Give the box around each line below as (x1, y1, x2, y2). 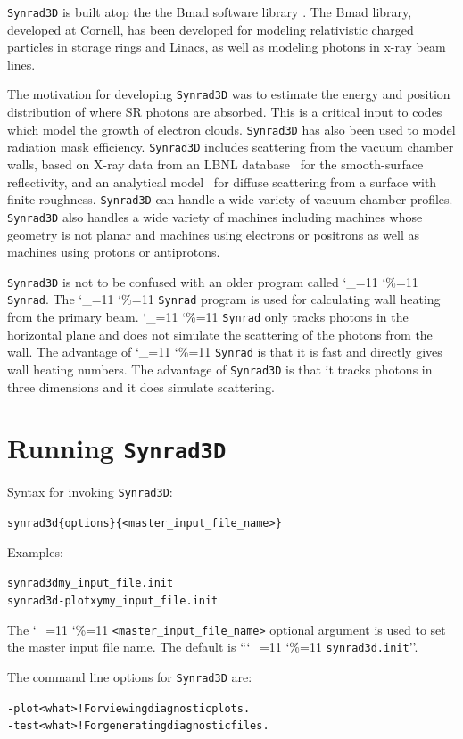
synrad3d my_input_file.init (7, 577, 174, 590)
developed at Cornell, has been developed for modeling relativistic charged (7, 20, 414, 38)
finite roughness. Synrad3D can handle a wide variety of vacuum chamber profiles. (7, 190, 453, 209)
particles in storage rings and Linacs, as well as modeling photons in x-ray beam (7, 37, 446, 56)
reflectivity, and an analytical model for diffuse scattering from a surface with (7, 172, 437, 191)
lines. (7, 54, 36, 73)
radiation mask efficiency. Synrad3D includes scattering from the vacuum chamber (7, 137, 454, 156)
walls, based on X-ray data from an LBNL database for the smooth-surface (7, 155, 424, 173)
